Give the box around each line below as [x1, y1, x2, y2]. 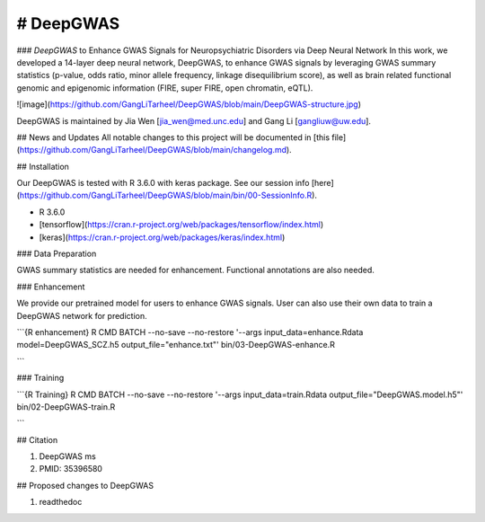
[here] [311, 178, 334, 189]
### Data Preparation [16, 248, 97, 260]
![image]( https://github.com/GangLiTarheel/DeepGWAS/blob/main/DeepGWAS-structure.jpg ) [16, 99, 362, 110]
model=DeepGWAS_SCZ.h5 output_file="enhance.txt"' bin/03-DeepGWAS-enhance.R [16, 340, 336, 350]
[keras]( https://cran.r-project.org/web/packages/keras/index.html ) [39, 232, 286, 243]
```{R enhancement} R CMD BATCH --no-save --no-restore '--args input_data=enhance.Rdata [16, 326, 364, 337]
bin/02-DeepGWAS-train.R [16, 401, 116, 412]
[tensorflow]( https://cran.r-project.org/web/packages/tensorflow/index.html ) [39, 219, 324, 230]
